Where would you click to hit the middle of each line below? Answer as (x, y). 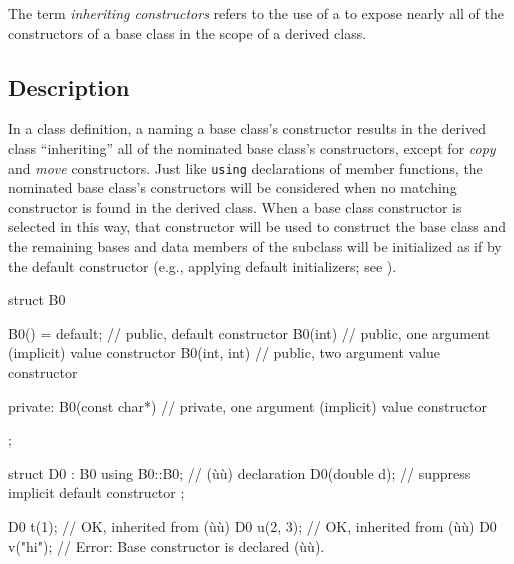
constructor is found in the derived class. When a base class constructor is (235, 206)
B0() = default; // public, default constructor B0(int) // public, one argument (249, 332)
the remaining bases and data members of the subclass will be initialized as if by (255, 246)
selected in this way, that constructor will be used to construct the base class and (257, 226)
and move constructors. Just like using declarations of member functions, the (245, 167)
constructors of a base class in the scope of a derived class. (187, 32)
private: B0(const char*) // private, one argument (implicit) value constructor (247, 405)
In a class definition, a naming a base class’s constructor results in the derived (247, 128)
